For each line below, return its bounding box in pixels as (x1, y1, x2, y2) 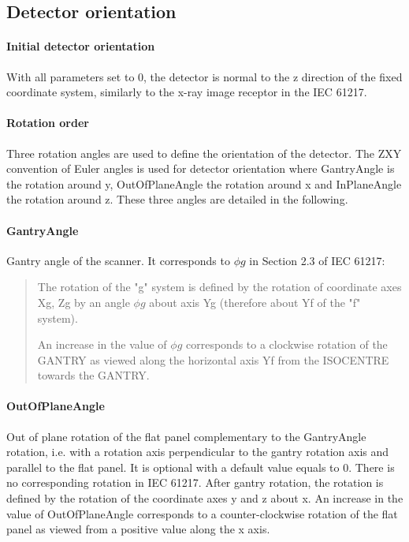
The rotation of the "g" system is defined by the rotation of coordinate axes (37, 278, 402, 295)
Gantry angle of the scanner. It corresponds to (6, 252, 230, 268)
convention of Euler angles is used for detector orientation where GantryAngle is (6, 160, 395, 177)
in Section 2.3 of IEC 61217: (249, 252, 385, 268)
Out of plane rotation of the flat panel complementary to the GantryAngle (6, 428, 366, 444)
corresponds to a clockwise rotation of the (186, 336, 388, 353)
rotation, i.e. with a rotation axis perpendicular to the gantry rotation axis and (6, 443, 389, 460)
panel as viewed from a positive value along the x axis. (6, 521, 270, 537)
